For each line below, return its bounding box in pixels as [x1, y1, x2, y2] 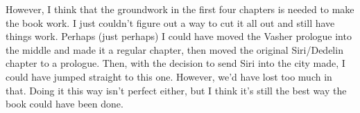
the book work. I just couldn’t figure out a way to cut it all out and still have [6, 15, 335, 30]
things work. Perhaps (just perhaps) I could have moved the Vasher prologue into [6, 29, 352, 43]
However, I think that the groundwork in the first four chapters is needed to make [6, 2, 354, 16]
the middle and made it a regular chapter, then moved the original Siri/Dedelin [6, 42, 343, 56]
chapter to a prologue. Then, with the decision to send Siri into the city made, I [6, 56, 345, 70]
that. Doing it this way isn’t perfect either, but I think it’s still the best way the [6, 83, 347, 97]
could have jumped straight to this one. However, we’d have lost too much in [6, 69, 332, 83]
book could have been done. [6, 96, 123, 111]
